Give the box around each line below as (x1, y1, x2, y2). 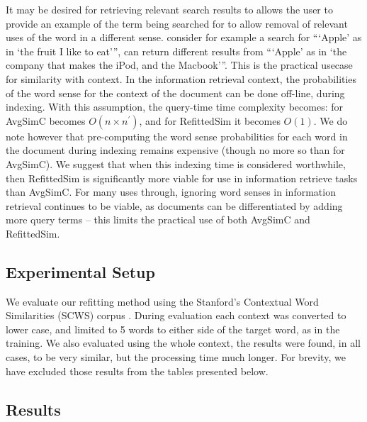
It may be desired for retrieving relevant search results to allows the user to (6, 2, 333, 16)
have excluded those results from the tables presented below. (6, 363, 269, 378)
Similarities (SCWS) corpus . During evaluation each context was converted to (6, 308, 346, 323)
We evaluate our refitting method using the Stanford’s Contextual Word (6, 294, 319, 309)
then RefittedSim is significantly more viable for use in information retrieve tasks (6, 170, 358, 185)
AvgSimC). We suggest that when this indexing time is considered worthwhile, (6, 156, 346, 171)
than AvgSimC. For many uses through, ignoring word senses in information (6, 184, 336, 199)
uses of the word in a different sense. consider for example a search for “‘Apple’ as (6, 30, 362, 45)
